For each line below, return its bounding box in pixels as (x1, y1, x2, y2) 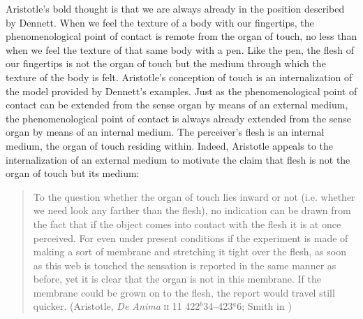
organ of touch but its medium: (6, 166, 140, 180)
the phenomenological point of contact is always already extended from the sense (6, 111, 352, 125)
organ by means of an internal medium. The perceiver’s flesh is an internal (6, 125, 325, 139)
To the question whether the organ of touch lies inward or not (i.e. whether (33, 189, 355, 204)
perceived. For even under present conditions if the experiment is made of (33, 230, 348, 245)
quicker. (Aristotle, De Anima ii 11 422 (33, 299, 200, 313)
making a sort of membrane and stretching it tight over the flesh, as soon (33, 244, 346, 259)
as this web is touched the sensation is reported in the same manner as (33, 257, 336, 272)
